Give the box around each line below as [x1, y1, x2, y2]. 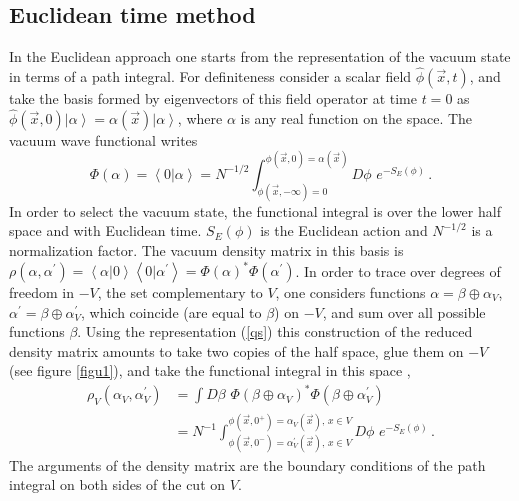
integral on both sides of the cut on [9, 474, 226, 495]
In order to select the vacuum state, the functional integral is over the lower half [9, 200, 501, 221]
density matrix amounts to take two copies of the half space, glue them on [9, 340, 464, 361]
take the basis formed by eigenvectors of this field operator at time [9, 88, 417, 109]
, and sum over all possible [322, 301, 486, 322]
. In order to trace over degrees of [295, 260, 501, 280]
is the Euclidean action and [260, 220, 428, 241]
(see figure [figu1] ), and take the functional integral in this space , [9, 360, 411, 381]
